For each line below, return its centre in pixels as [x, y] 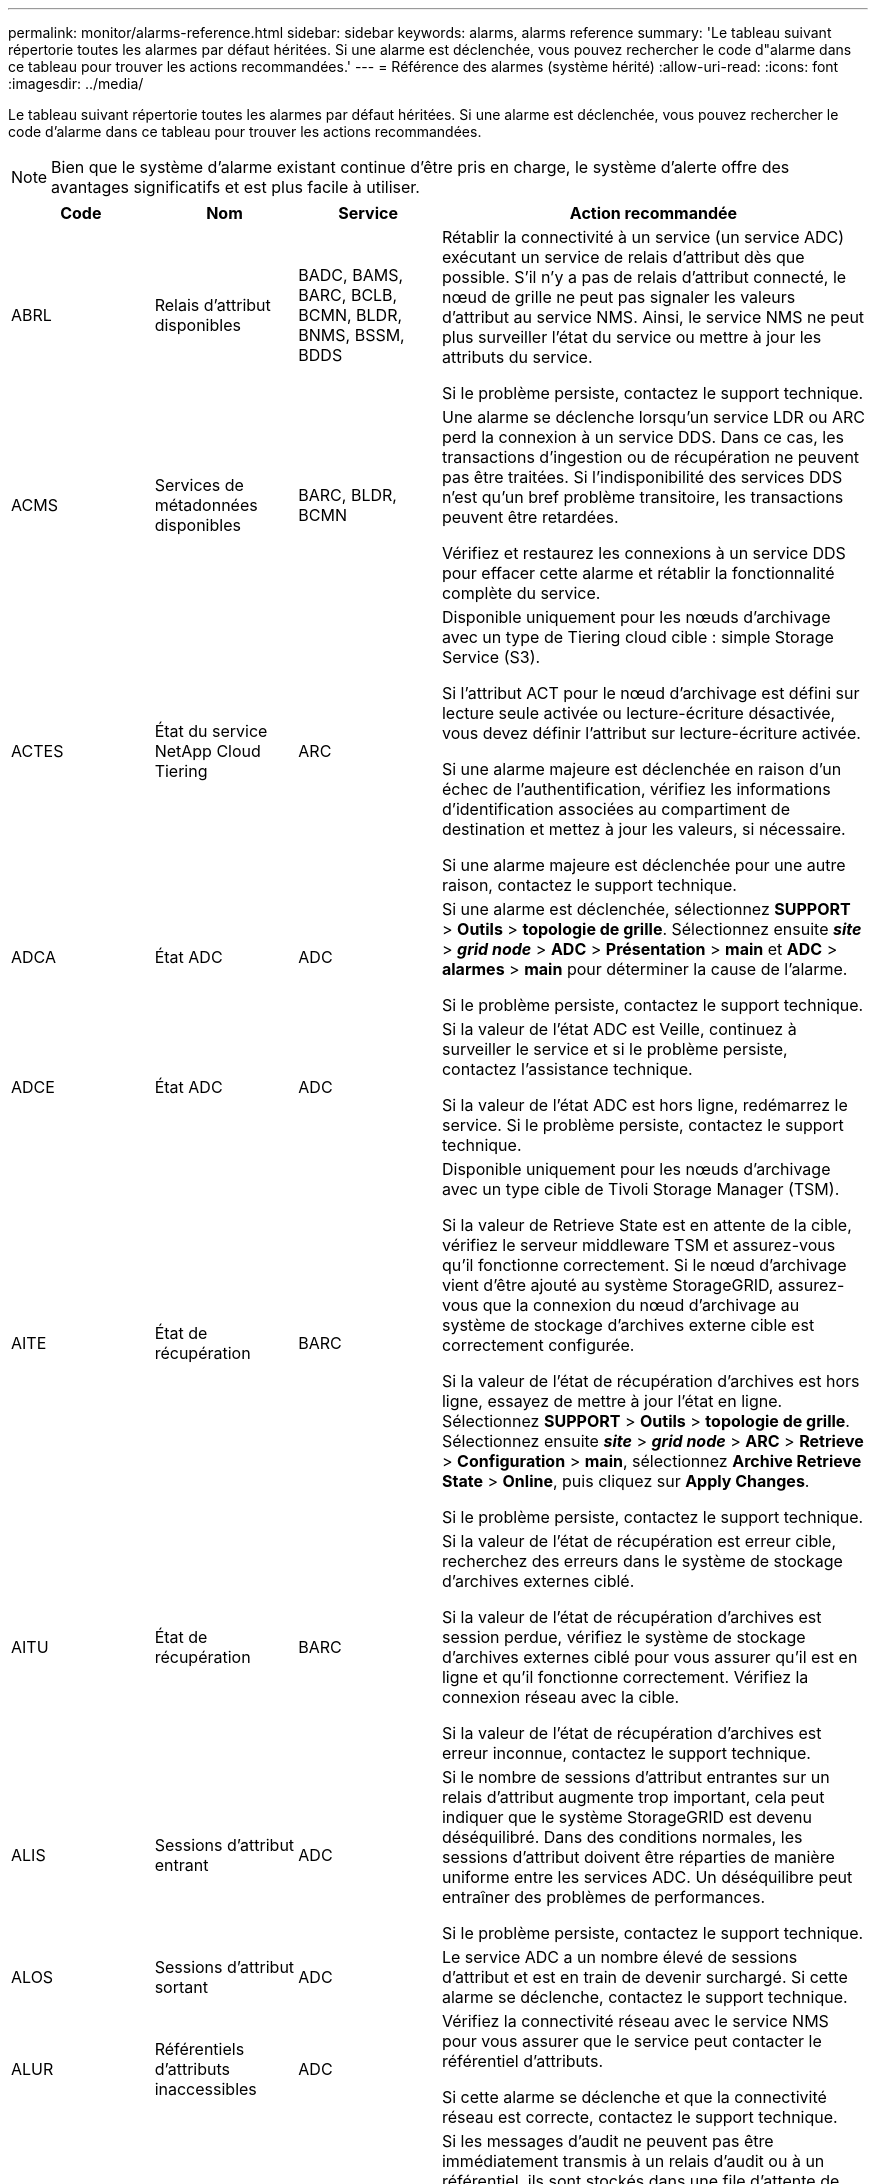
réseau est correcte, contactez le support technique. [639, 2117]
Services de [199, 485]
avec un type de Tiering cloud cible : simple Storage [637, 637]
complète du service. [521, 593]
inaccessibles [205, 2089]
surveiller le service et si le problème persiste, [614, 1049]
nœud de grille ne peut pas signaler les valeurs [618, 297]
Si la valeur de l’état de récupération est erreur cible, [638, 1541]
